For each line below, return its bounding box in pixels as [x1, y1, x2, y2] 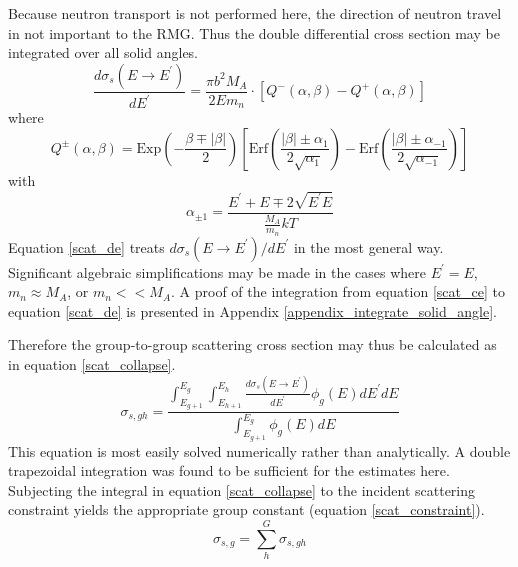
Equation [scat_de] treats [8, 236, 165, 257]
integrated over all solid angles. [8, 42, 199, 63]
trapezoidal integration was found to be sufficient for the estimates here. [8, 460, 450, 481]
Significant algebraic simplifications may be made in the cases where [8, 261, 427, 282]
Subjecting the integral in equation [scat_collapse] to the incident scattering [8, 479, 476, 500]
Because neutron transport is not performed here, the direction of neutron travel [8, 3, 502, 23]
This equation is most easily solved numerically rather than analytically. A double [8, 440, 511, 461]
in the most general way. [293, 236, 444, 257]
